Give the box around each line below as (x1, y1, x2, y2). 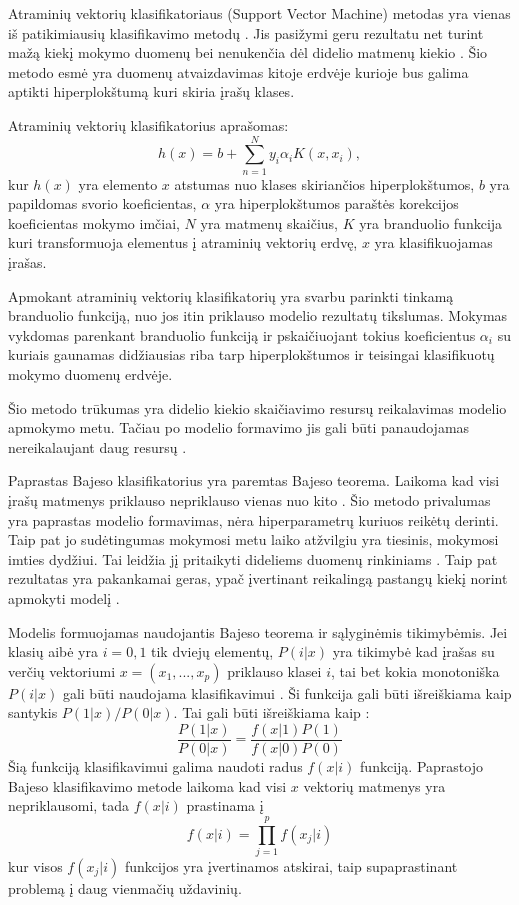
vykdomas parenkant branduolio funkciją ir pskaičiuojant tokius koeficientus (8, 324, 476, 345)
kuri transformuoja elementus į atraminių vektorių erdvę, (8, 232, 358, 253)
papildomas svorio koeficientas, (8, 193, 197, 214)
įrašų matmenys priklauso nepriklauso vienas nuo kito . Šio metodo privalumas (8, 490, 491, 510)
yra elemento (78, 173, 158, 194)
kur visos (8, 855, 63, 876)
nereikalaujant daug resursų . (8, 436, 187, 457)
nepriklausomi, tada (8, 795, 130, 816)
